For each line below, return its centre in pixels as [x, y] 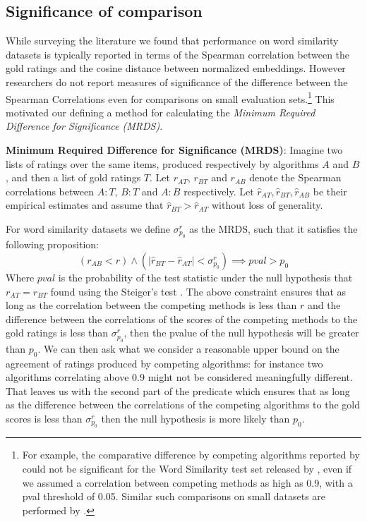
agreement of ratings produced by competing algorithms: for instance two [164, 363]
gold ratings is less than [57, 333]
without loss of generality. [267, 205]
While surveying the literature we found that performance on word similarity [172, 41]
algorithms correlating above [67, 377]
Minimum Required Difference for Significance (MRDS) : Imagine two [174, 150]
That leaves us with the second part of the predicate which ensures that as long [178, 390]
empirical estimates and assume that [85, 205]
